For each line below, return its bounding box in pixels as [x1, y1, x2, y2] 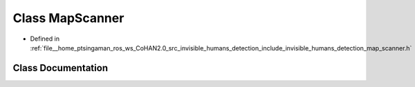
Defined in [30, 35, 60, 43]
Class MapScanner [12, 10, 124, 26]
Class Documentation [12, 62, 109, 74]
